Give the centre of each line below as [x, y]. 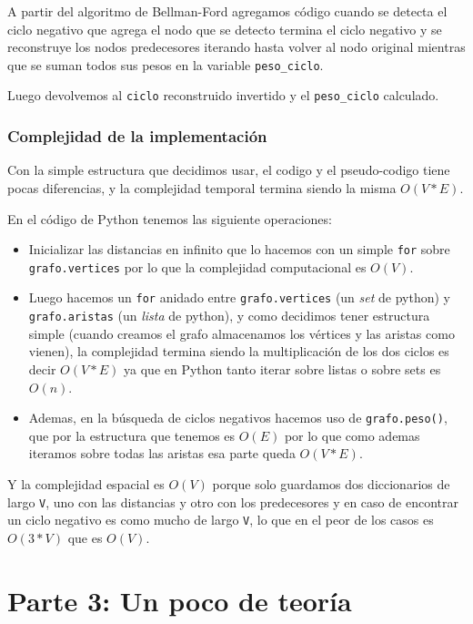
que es [85, 537]
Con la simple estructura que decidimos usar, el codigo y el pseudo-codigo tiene [229, 170]
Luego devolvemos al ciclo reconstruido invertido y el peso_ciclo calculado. [223, 95]
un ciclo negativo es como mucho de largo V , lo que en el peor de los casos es [221, 520]
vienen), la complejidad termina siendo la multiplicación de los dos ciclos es [239, 351]
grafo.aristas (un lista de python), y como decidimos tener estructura [229, 316]
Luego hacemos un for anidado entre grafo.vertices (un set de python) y [240, 297]
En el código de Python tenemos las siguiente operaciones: [170, 218]
